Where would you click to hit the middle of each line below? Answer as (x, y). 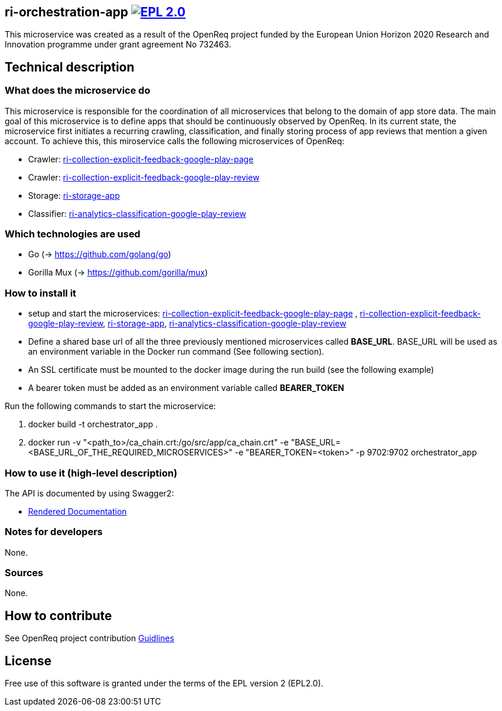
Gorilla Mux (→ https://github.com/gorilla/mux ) (118, 273)
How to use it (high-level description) (91, 473)
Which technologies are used (73, 234)
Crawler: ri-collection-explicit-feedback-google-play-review (144, 177)
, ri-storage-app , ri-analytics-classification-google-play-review (225, 324)
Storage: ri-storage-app (74, 195)
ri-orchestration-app (66, 12)
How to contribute (59, 615)
